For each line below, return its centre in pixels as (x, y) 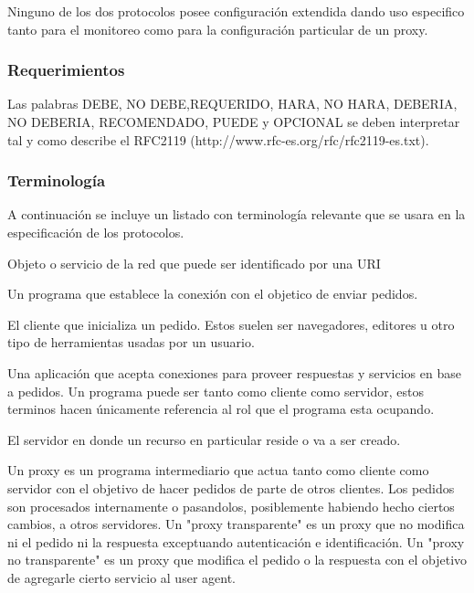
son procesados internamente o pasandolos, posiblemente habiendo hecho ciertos (231, 506)
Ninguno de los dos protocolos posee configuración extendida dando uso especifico (236, 11)
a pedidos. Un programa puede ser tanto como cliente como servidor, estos (216, 391)
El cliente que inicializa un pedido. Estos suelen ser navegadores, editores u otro (231, 324)
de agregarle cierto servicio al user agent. (121, 577)
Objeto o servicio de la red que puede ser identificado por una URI (194, 263)
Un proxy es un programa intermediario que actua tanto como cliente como (218, 470)
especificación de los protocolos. (96, 232)
